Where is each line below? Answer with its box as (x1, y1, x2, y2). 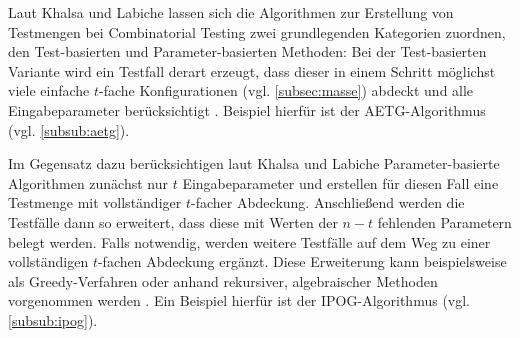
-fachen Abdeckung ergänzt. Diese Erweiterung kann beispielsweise (97, 251, 507, 272)
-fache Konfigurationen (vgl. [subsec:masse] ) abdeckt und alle (99, 80, 474, 101)
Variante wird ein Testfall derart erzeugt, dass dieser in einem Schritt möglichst (8, 60, 496, 81)
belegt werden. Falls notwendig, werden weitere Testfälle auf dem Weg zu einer (8, 231, 491, 252)
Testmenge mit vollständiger (8, 192, 182, 213)
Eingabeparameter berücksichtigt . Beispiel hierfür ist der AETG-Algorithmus (8, 99, 486, 120)
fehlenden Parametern (377, 211, 512, 232)
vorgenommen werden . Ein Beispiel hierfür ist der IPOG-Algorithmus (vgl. (8, 290, 471, 311)
